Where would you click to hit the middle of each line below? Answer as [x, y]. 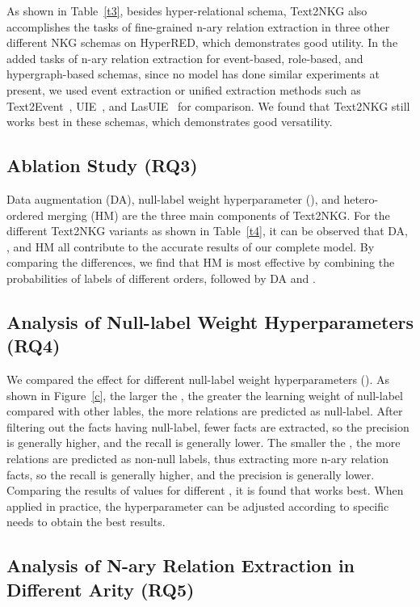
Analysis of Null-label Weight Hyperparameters [210, 321]
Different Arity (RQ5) [101, 589]
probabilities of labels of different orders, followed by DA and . [161, 278]
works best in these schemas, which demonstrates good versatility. [170, 122]
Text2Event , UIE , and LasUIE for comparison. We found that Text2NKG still [208, 105]
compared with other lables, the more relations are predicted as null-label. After [205, 411]
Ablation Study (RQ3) [102, 165]
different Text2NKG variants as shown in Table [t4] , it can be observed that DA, [207, 231]
